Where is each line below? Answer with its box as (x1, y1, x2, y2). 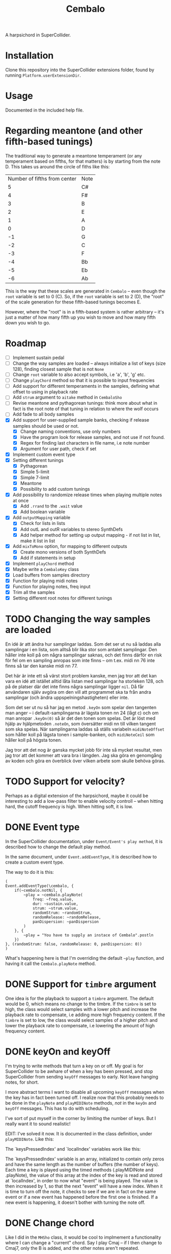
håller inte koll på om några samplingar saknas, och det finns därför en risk (5, 652, 162, 658)
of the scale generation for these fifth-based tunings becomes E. (5, 299, 141, 305)
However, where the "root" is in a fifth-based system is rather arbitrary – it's (5, 309, 164, 315)
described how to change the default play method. (5, 844, 111, 850)
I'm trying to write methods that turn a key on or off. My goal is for (5, 1063, 144, 1069)
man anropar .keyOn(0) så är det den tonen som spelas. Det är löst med (5, 715, 156, 721)
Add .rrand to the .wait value (20, 503, 83, 509)
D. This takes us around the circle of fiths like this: (5, 164, 110, 169)
